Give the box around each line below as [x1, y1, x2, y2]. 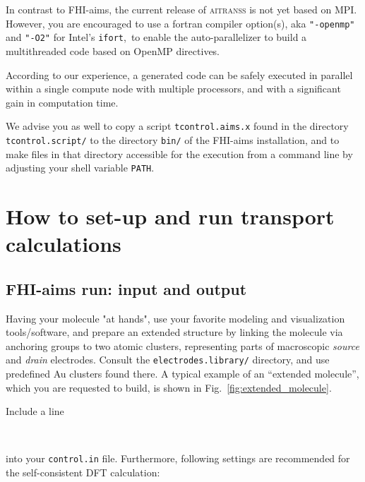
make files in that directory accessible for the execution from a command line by [6, 146, 353, 161]
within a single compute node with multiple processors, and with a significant [6, 81, 341, 96]
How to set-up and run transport [6, 202, 335, 231]
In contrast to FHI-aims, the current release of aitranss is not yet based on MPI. [6, 2, 357, 16]
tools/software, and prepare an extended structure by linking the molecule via [6, 325, 343, 339]
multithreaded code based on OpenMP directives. [6, 43, 220, 58]
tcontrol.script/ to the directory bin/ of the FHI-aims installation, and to [6, 132, 340, 147]
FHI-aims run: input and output [6, 277, 247, 299]
